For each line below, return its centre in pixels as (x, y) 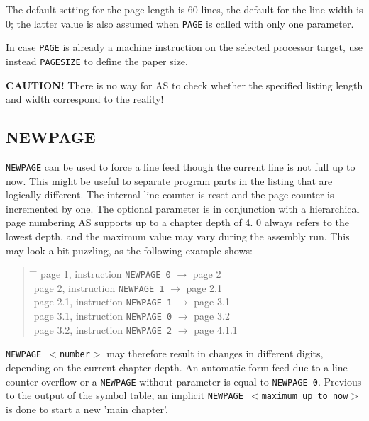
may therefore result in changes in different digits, (215, 353)
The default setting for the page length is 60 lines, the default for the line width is (184, 9)
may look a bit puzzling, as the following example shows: (129, 250)
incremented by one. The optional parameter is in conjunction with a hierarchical (183, 208)
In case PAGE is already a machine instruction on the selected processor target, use (184, 47)
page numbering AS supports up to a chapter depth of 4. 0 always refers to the (177, 222)
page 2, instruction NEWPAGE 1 (99, 287)
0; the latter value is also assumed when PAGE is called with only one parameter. (180, 23)
